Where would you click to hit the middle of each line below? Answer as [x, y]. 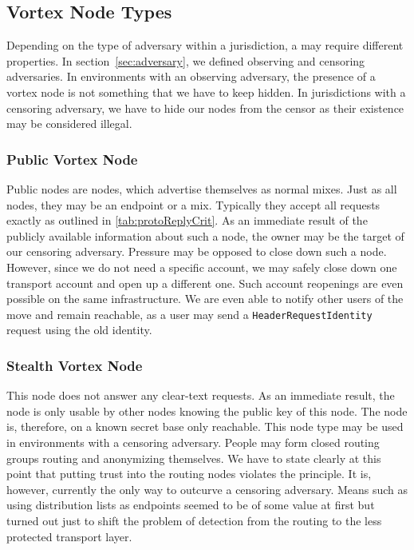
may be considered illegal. [69, 124]
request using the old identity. [79, 330]
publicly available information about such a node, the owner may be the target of [205, 235]
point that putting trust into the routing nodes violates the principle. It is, [189, 474]
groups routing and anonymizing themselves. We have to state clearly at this [194, 458]
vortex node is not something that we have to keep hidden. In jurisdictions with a [206, 92]
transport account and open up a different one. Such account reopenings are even [205, 283]
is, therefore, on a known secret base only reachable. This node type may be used [205, 426]
